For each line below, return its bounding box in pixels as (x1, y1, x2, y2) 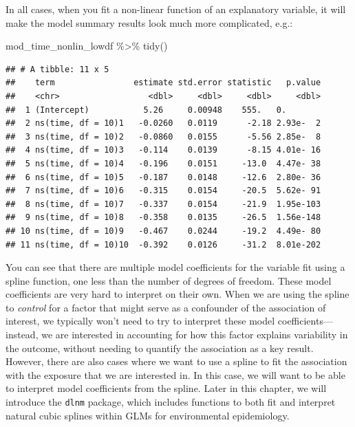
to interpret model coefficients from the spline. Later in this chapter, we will (6, 381, 327, 395)
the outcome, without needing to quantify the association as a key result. (6, 340, 314, 355)
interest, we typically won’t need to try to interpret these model (6, 314, 275, 328)
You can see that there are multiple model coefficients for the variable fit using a (6, 260, 345, 274)
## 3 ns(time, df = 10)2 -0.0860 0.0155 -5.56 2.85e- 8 (6, 131, 321, 142)
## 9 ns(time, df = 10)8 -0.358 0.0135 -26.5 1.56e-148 (6, 212, 321, 223)
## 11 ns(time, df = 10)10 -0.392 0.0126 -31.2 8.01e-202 (6, 239, 321, 250)
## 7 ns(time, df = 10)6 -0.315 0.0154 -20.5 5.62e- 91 (6, 186, 321, 196)
